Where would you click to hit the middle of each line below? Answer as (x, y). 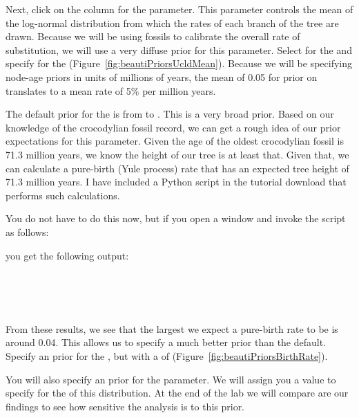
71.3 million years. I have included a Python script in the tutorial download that (176, 182)
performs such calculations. (63, 195)
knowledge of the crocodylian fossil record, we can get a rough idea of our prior (173, 127)
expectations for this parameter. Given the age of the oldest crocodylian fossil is (175, 141)
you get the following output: (67, 255)
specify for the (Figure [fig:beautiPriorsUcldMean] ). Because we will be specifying (179, 63)
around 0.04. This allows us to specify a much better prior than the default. (166, 342)
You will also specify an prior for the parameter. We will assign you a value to (171, 379)
